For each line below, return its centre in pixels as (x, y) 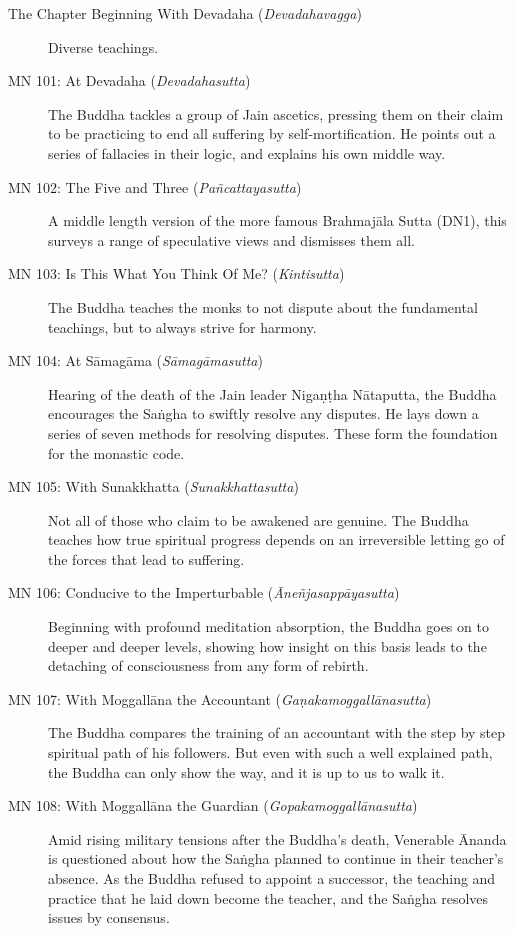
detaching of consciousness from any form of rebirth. (208, 665)
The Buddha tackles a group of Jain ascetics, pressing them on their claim (276, 113)
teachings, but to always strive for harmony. (182, 326)
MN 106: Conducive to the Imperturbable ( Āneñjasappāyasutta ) (204, 592)
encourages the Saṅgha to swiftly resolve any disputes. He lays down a (263, 413)
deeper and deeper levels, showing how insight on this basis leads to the (267, 645)
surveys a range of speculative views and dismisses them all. (231, 239)
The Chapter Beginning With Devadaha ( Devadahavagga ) (185, 13)
